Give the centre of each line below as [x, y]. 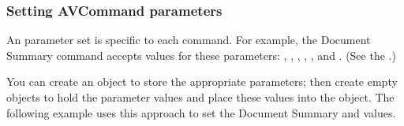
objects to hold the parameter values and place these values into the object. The [200, 97]
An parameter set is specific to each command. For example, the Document [189, 40]
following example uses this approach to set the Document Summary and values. [201, 112]
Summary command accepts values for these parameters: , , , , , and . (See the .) [201, 55]
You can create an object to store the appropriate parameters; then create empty [202, 82]
